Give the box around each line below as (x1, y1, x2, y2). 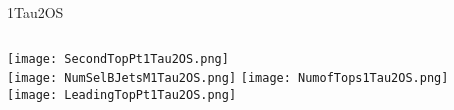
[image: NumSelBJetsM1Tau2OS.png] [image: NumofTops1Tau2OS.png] (7, 71, 449, 86)
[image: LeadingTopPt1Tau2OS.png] (7, 87, 237, 102)
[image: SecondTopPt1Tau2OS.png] (7, 51, 229, 66)
